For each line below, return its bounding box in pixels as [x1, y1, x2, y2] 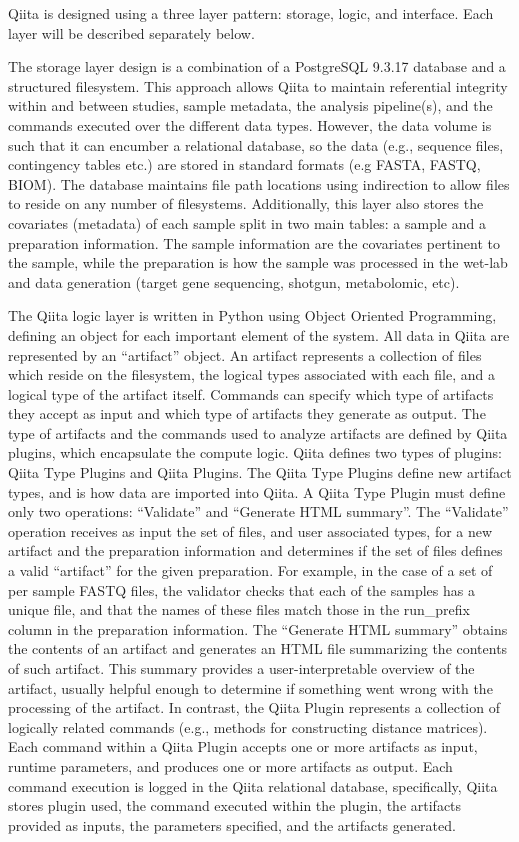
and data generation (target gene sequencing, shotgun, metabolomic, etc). [8, 271, 460, 292]
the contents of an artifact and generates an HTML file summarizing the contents [8, 638, 508, 659]
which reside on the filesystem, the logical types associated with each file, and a [8, 364, 495, 385]
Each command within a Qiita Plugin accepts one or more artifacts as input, [8, 736, 478, 757]
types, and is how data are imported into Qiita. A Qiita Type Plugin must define [8, 481, 506, 502]
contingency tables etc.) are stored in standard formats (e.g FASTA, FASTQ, [8, 154, 481, 175]
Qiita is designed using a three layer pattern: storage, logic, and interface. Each [8, 3, 494, 23]
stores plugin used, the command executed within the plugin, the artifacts [8, 795, 462, 816]
